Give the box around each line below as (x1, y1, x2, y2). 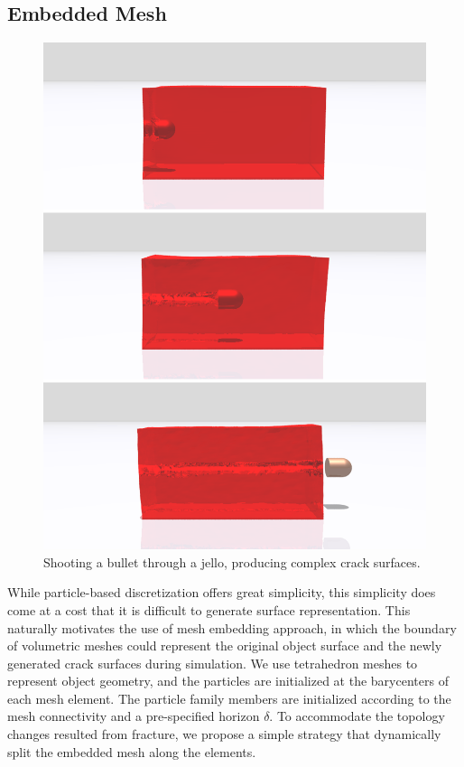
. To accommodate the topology (269, 706, 445, 725)
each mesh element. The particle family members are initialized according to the (7, 688, 451, 707)
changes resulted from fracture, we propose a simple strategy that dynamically (7, 725, 441, 744)
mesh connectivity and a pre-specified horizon (7, 706, 260, 725)
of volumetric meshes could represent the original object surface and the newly (7, 636, 442, 655)
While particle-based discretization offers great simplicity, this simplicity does (7, 583, 436, 602)
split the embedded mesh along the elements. (7, 742, 256, 761)
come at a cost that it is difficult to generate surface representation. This (7, 600, 411, 619)
